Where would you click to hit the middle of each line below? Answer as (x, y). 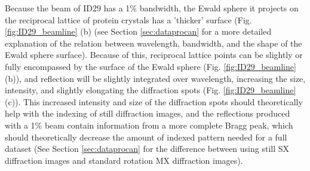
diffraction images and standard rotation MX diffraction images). (124, 160)
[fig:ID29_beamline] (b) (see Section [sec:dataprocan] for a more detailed (138, 31)
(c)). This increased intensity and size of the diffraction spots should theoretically (154, 101)
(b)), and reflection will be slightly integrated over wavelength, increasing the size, (155, 78)
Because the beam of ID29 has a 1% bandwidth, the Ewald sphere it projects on (152, 8)
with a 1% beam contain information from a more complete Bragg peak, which (149, 125)
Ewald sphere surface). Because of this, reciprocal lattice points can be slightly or (154, 55)
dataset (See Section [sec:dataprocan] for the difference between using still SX (147, 149)
